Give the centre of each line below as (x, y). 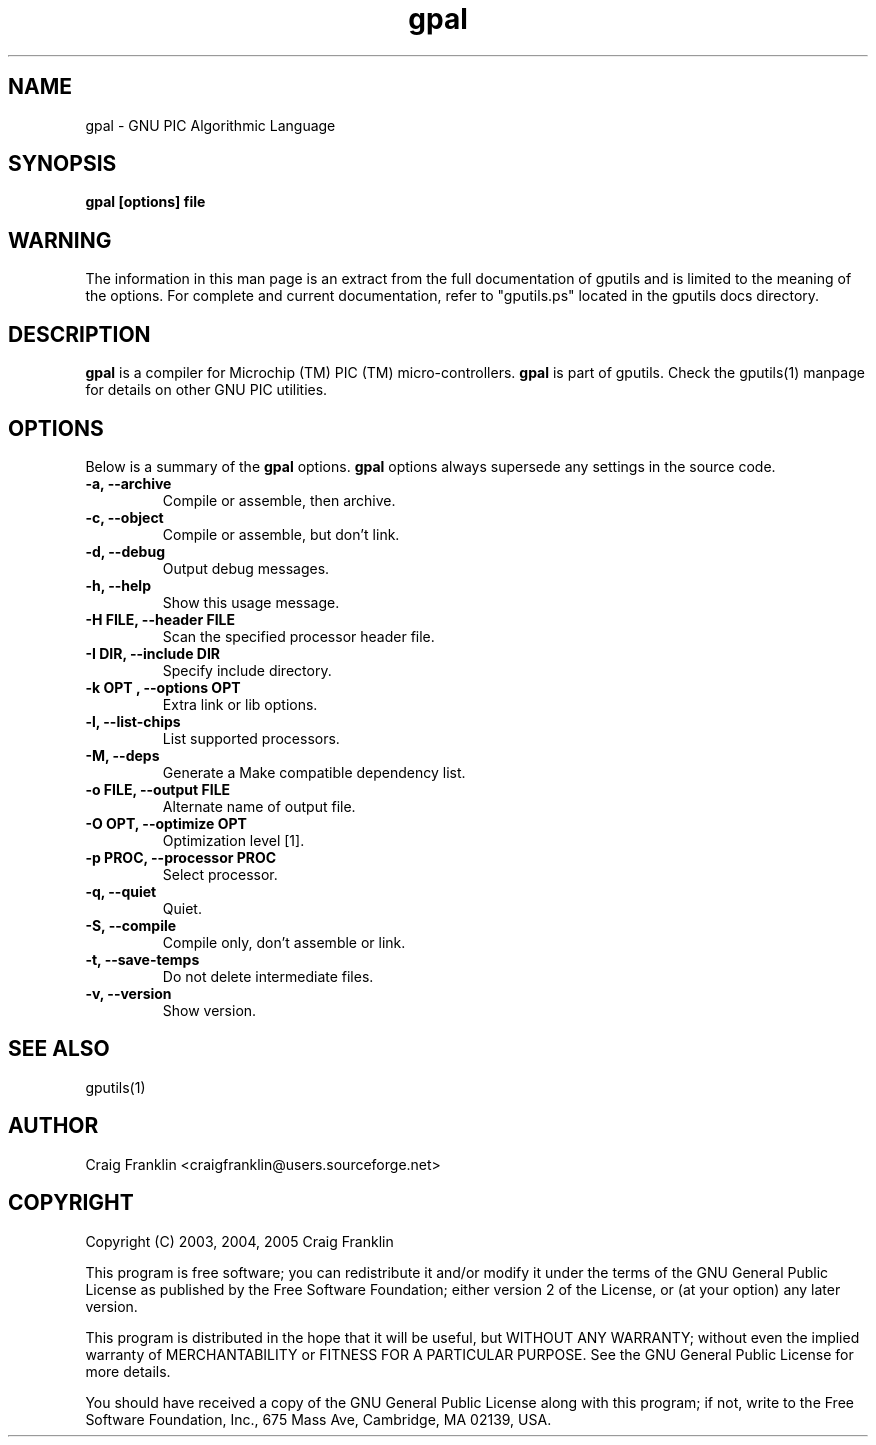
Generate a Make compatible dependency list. (314, 772)
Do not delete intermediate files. (268, 976)
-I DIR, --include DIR (153, 653)
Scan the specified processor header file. (298, 636)
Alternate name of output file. (259, 806)
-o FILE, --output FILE (158, 789)
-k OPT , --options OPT (163, 687)
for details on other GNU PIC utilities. (206, 390)
